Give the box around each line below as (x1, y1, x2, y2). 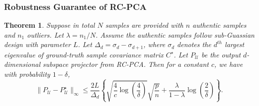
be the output (201, 49, 241, 59)
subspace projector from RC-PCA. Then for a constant (43, 59, 209, 69)
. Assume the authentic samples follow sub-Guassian (95, 29, 255, 40)
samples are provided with (105, 20, 183, 30)
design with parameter (4, 39, 71, 50)
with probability (4, 69, 50, 79)
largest (225, 39, 245, 50)
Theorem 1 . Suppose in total (4, 20, 95, 30)
